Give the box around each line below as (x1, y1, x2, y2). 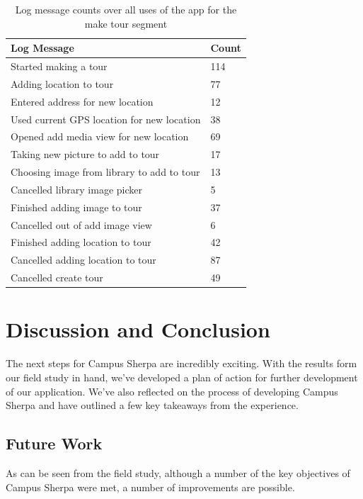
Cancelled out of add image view (11, 217, 152, 232)
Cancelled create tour (11, 270, 103, 285)
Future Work (6, 432, 103, 454)
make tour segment (84, 16, 168, 30)
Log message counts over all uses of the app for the (15, 2, 237, 16)
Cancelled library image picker (11, 181, 143, 196)
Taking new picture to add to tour (11, 147, 160, 162)
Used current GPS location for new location (11, 111, 201, 126)
